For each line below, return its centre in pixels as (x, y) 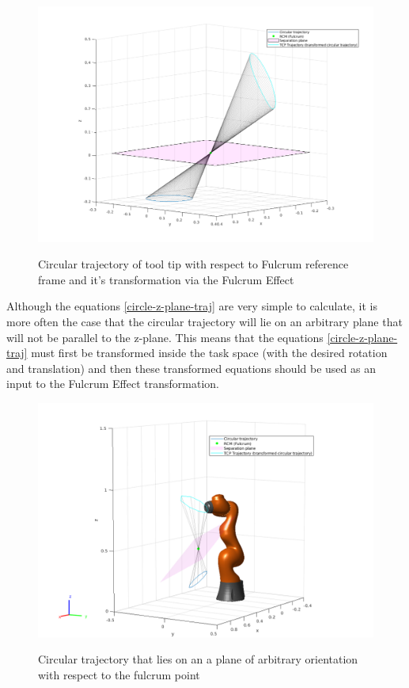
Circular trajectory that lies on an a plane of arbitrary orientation (198, 659)
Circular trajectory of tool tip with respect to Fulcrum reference (193, 264)
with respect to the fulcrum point (119, 674)
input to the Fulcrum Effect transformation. (113, 384)
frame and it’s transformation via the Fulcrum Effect (166, 279)
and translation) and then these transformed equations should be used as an (191, 368)
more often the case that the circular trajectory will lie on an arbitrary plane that (204, 322)
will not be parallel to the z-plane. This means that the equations (165, 337)
